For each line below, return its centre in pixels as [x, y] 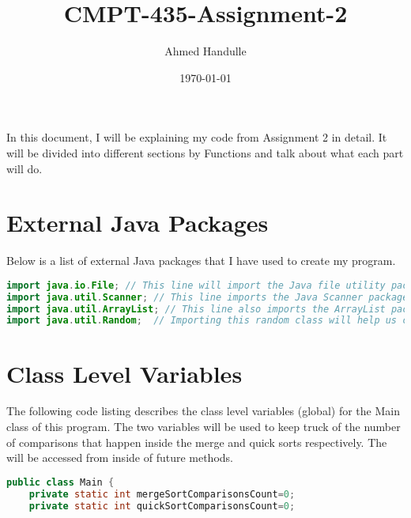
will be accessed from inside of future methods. [120, 458]
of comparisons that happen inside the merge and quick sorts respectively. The [197, 442]
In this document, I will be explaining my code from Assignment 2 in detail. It [197, 137]
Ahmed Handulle [205, 51]
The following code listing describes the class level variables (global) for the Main [203, 411]
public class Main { [60, 482]
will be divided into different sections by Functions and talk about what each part [205, 152]
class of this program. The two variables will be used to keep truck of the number [204, 427]
